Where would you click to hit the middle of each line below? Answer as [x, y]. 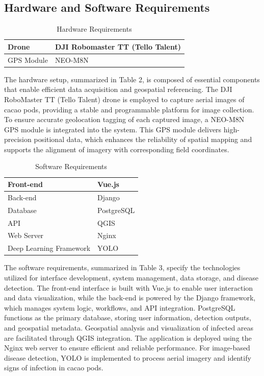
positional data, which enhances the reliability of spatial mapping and [143, 139]
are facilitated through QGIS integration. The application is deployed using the [128, 337]
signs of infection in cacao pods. [54, 368]
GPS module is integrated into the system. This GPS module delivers [113, 129]
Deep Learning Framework [49, 248]
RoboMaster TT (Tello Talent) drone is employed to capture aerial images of [124, 99]
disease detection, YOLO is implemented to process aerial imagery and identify [128, 357]
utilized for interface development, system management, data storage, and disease [131, 277]
